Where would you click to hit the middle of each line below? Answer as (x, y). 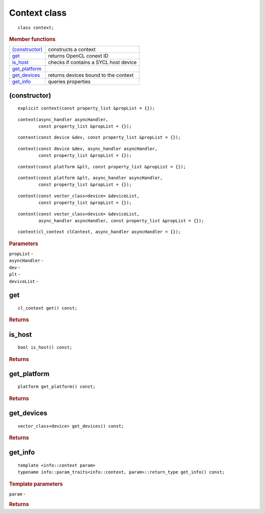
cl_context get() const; (48, 308)
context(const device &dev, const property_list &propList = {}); (99, 138)
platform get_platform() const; (57, 387)
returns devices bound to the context (91, 75)
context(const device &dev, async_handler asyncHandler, (88, 149)
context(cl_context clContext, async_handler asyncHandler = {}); (99, 232)
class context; (36, 27)
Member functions (32, 39)
